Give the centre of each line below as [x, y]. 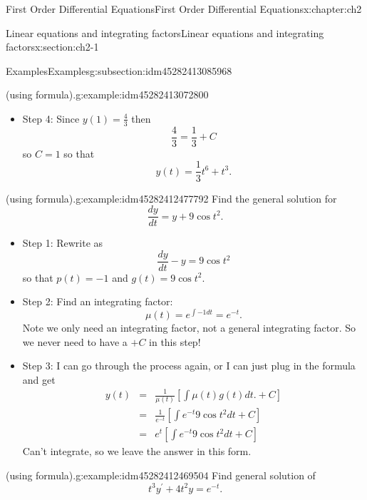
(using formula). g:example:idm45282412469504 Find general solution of [161, 475]
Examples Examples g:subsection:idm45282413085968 [119, 70]
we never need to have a [75, 341]
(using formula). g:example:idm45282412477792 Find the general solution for [171, 198]
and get [39, 379]
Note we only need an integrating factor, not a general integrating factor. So [189, 328]
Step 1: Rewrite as [63, 243]
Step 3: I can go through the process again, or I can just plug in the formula [189, 366]
